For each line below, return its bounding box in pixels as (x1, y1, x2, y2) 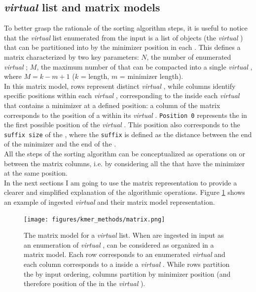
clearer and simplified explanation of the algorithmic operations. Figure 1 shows (4, 187, 245, 197)
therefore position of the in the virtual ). (24, 278, 146, 289)
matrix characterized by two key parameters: (4, 51, 139, 62)
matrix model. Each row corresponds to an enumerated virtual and (24, 249, 225, 259)
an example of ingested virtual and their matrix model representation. (4, 197, 215, 207)
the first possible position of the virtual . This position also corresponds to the (4, 119, 240, 130)
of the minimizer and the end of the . (4, 139, 116, 149)
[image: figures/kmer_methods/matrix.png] (24, 216, 165, 223)
